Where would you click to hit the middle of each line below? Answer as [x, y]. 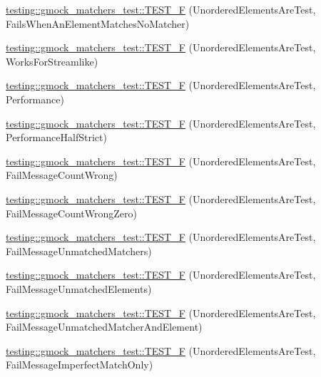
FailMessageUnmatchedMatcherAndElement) [104, 327]
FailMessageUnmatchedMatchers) [79, 251]
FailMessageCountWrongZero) [72, 213]
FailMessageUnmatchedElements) [79, 288]
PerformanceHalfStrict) [56, 137]
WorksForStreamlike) [52, 61]
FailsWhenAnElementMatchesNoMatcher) [98, 23]
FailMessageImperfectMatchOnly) [80, 365]
